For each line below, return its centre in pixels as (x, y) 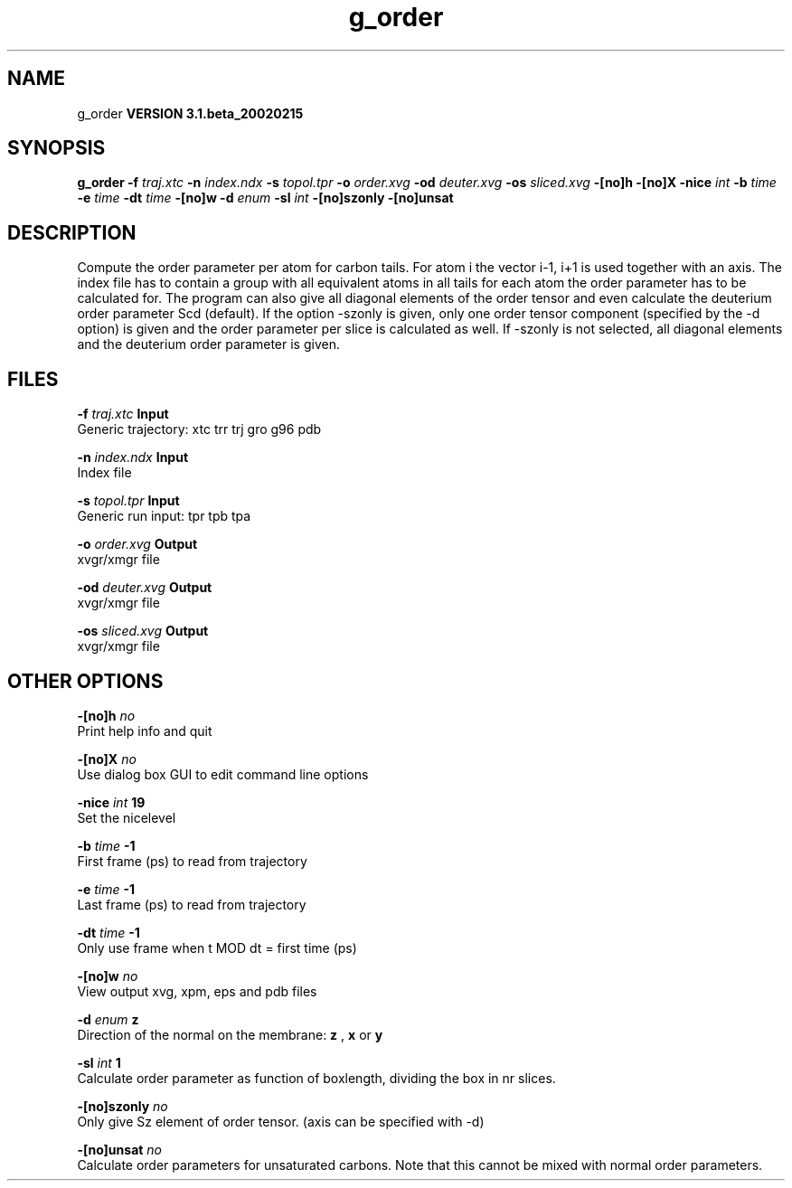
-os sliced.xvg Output (143, 631)
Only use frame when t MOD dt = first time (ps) (217, 948)
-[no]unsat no (120, 1149)
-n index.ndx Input (133, 457)
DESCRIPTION (72, 232)
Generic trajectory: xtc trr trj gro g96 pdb (199, 429)
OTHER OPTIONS (85, 681)
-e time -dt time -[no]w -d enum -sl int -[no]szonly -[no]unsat (265, 198)
